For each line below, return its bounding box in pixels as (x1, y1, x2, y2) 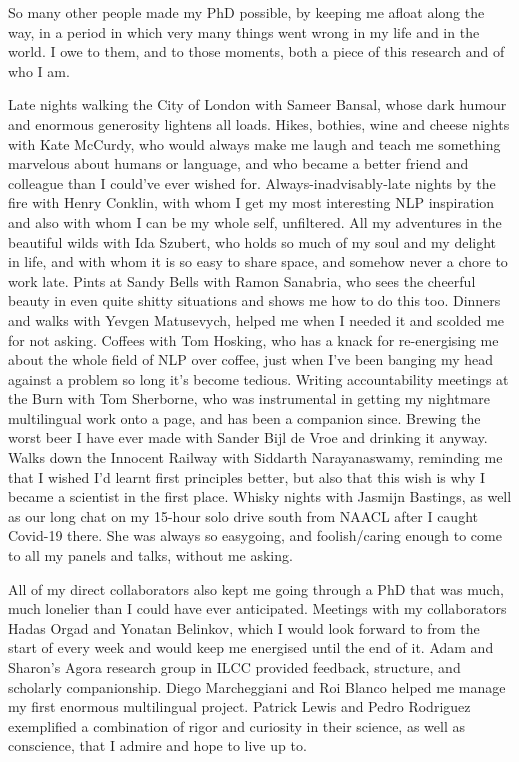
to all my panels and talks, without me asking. (8, 545, 293, 566)
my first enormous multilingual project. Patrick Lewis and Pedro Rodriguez (8, 696, 471, 717)
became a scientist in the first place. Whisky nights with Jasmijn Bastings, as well (8, 486, 512, 507)
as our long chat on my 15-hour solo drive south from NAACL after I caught (8, 505, 478, 526)
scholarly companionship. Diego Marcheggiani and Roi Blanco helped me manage (8, 676, 506, 697)
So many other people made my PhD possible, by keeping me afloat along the (8, 2, 485, 22)
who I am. (8, 60, 70, 81)
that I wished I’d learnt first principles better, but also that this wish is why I (8, 466, 486, 487)
